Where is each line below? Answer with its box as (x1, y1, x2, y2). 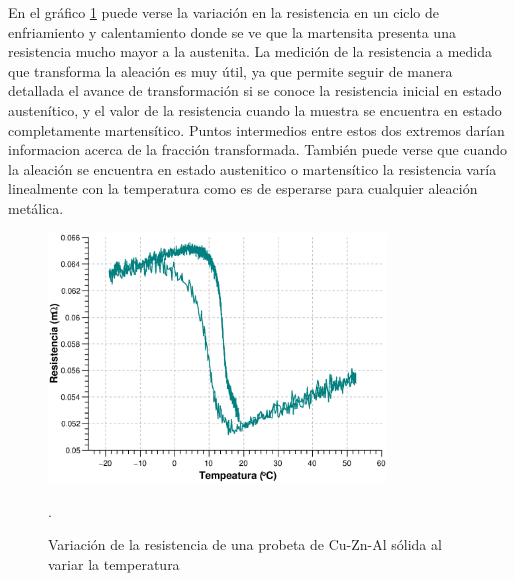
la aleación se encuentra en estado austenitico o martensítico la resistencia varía (8, 158, 497, 179)
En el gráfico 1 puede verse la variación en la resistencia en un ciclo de (8, 2, 440, 22)
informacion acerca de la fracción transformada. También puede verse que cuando (8, 139, 507, 160)
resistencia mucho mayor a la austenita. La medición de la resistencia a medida (8, 41, 493, 62)
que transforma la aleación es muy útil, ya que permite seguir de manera (8, 60, 453, 81)
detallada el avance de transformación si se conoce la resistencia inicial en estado (8, 80, 502, 101)
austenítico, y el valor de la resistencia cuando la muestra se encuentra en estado (8, 99, 502, 120)
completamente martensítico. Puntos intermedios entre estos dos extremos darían (8, 119, 505, 140)
